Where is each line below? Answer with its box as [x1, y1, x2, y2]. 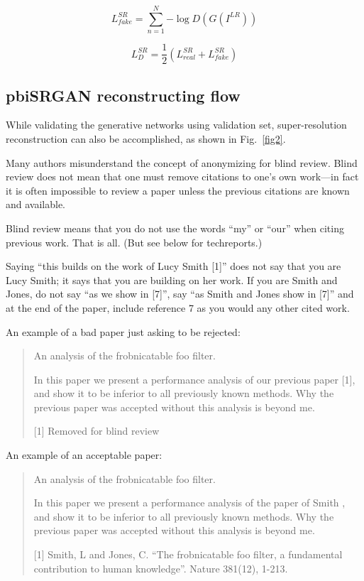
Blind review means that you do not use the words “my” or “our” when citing [6, 220, 344, 235]
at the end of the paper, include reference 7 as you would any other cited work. [6, 300, 350, 315]
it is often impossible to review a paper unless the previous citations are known [6, 183, 350, 197]
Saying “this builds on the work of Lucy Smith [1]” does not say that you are [6, 259, 341, 273]
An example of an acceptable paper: [6, 447, 162, 462]
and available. [6, 197, 66, 212]
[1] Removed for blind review [33, 423, 160, 438]
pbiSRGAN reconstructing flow [6, 84, 241, 106]
